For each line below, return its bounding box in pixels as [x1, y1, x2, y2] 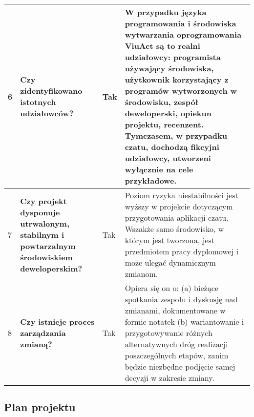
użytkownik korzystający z [125, 74, 229, 85]
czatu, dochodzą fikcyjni [125, 141, 219, 152]
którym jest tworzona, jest [125, 234, 215, 246]
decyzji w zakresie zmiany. [125, 372, 214, 383]
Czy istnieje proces [20, 316, 95, 327]
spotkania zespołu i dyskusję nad [125, 293, 238, 305]
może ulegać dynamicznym [125, 257, 216, 268]
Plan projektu [4, 399, 76, 415]
